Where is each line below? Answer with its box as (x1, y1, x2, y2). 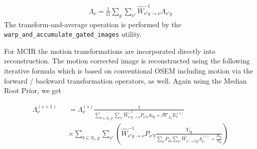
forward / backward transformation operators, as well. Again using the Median (4, 75, 247, 86)
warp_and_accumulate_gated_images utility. (4, 29, 142, 39)
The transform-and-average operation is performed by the (4, 19, 182, 29)
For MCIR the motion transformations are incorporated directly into (4, 45, 215, 56)
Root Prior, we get (4, 85, 62, 96)
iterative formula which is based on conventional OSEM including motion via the (4, 65, 253, 76)
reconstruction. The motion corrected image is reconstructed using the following (4, 55, 250, 66)
